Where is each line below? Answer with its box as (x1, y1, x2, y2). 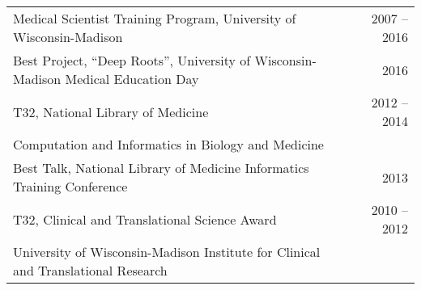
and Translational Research (13, 261, 168, 279)
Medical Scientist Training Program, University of (13, 9, 296, 27)
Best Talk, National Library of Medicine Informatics (13, 158, 309, 177)
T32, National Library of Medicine (13, 102, 209, 121)
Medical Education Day (65, 69, 199, 88)
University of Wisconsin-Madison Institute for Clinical (13, 242, 321, 261)
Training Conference (13, 177, 128, 195)
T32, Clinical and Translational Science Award (13, 209, 277, 229)
